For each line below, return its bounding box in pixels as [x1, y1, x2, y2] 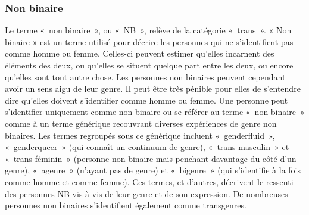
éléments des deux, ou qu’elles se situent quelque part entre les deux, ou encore [5, 59, 294, 71]
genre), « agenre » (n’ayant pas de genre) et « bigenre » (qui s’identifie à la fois [5, 164, 301, 176]
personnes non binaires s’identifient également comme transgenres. [5, 199, 246, 211]
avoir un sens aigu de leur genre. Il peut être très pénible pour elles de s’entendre [5, 82, 301, 95]
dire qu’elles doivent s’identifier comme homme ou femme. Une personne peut [5, 94, 288, 106]
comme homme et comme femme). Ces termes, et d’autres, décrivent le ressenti [5, 175, 294, 188]
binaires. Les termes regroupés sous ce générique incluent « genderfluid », [5, 129, 275, 141]
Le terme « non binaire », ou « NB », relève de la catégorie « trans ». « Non [5, 24, 292, 36]
